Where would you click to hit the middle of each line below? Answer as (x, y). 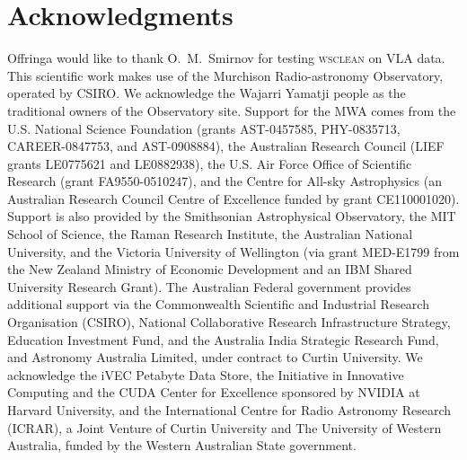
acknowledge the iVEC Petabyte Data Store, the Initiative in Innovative (206, 374)
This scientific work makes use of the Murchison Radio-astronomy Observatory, (225, 75)
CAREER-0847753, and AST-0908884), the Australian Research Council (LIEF (226, 146)
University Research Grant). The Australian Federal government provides (209, 286)
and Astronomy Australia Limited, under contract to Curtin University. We (215, 357)
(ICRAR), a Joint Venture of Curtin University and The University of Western (225, 427)
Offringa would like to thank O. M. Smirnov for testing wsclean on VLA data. (226, 58)
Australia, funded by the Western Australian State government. (182, 445)
